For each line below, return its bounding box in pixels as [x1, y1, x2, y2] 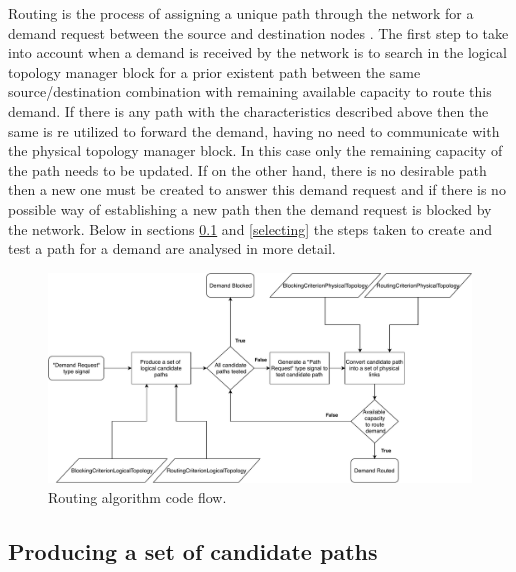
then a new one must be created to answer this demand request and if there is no [8, 179, 506, 200]
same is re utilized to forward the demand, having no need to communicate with [8, 120, 500, 141]
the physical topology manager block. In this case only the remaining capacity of [8, 140, 503, 161]
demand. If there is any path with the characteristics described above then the [8, 100, 489, 121]
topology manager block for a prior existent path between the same [8, 61, 421, 82]
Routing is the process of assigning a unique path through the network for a [8, 3, 474, 23]
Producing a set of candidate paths [8, 535, 378, 566]
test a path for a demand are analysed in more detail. [8, 238, 336, 259]
